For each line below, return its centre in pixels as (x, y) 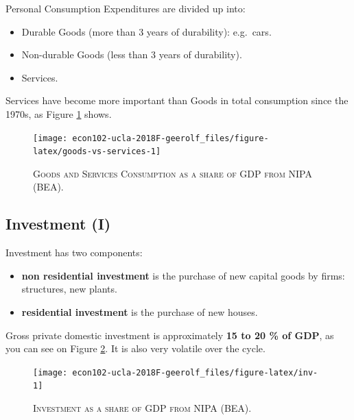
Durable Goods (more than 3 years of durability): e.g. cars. (146, 31)
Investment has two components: (74, 252)
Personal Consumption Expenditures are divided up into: (126, 8)
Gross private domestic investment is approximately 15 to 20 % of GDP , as (170, 335)
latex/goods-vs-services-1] (97, 152)
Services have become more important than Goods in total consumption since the (177, 100)
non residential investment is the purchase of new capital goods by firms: (183, 275)
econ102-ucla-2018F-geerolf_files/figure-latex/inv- (195, 372)
